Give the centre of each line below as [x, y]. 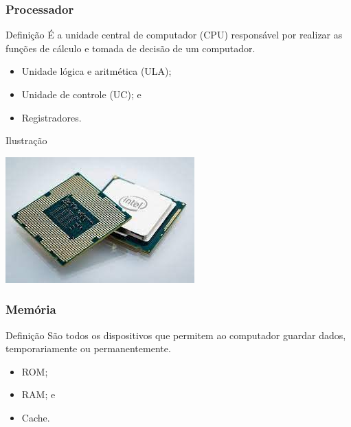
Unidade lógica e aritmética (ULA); [97, 71]
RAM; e [38, 394]
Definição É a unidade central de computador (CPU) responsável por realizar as [174, 35]
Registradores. [52, 117]
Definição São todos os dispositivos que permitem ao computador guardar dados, [176, 335]
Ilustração [26, 140]
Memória [31, 309]
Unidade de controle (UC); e [81, 94]
